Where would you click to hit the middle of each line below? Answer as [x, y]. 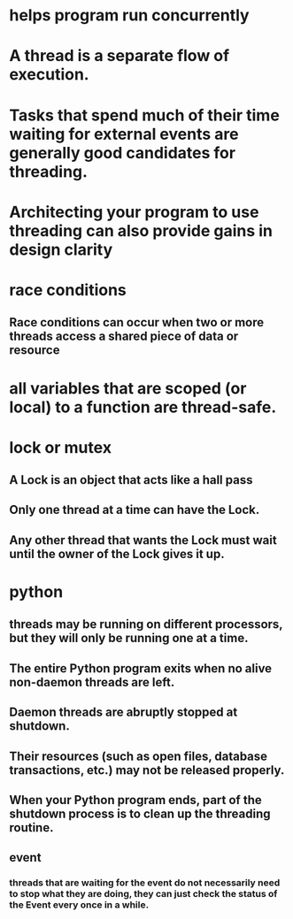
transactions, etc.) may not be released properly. [147, 770]
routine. [31, 828]
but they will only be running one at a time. [129, 638]
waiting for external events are [124, 134]
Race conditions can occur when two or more [137, 322]
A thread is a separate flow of [120, 56]
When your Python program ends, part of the [136, 800]
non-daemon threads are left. [92, 682]
